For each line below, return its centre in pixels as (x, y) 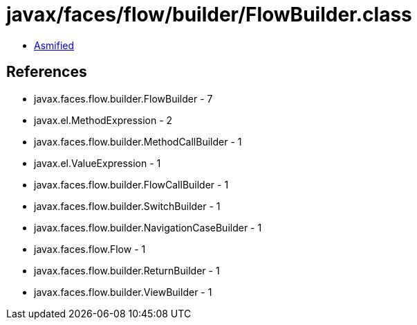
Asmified (54, 45)
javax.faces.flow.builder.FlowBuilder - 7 (123, 98)
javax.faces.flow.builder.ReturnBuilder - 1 (127, 270)
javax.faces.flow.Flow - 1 (90, 249)
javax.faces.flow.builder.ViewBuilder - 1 (123, 292)
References (47, 72)
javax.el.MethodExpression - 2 (103, 120)
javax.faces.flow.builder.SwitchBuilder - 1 (127, 206)
